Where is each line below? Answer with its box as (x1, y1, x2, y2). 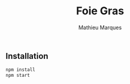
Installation (5, 51, 49, 61)
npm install (5, 67, 35, 73)
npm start (5, 73, 31, 79)
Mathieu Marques (78, 24, 122, 31)
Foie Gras (76, 4, 124, 18)
